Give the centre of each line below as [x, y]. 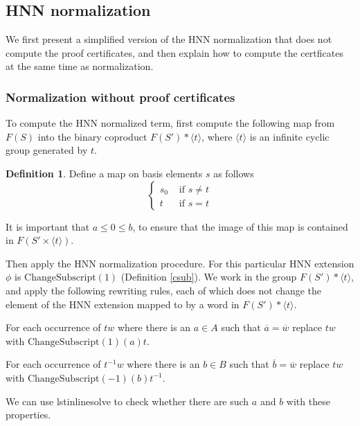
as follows [234, 173]
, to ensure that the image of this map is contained [240, 226]
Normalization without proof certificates [120, 97]
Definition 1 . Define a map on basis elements [104, 173]
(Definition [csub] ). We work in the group [209, 277]
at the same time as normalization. [80, 66]
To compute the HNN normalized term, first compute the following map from [170, 123]
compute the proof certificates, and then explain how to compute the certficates [174, 52]
